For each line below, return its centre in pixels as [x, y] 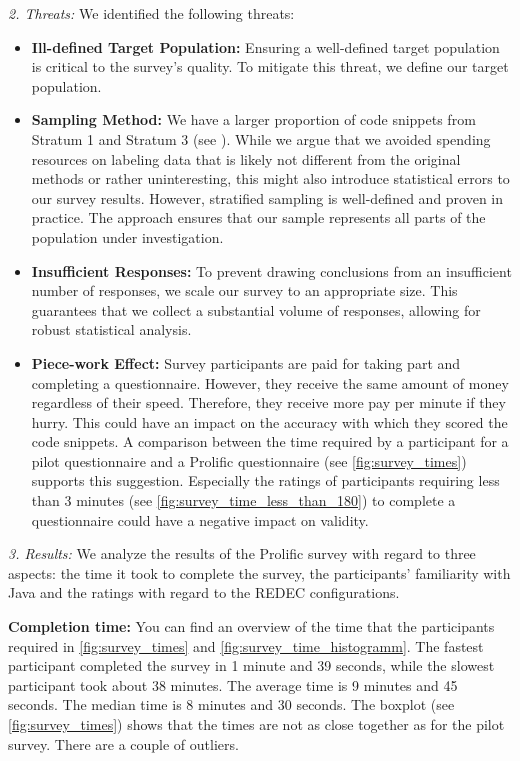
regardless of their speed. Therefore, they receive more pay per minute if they [268, 402]
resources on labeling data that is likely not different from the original [246, 158]
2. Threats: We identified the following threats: [151, 13]
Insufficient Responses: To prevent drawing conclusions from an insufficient [271, 270]
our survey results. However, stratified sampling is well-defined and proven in [267, 197]
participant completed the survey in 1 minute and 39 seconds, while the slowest [251, 665]
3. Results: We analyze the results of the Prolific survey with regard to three [242, 553]
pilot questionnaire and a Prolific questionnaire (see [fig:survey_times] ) [249, 460]
